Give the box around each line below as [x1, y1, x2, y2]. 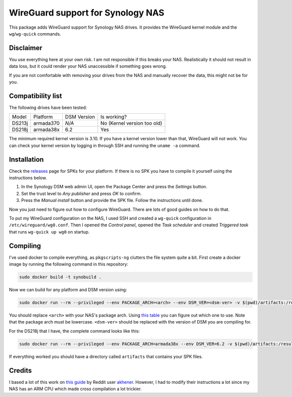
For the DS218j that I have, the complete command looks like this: [9, 328, 140, 334]
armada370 [33, 120, 60, 126]
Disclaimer [9, 44, 42, 52]
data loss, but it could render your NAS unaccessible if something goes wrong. [9, 63, 167, 69]
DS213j [12, 120, 28, 126]
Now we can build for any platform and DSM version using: [9, 287, 128, 292]
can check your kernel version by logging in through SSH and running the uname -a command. [9, 143, 201, 148]
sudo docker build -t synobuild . [19, 274, 102, 280]
